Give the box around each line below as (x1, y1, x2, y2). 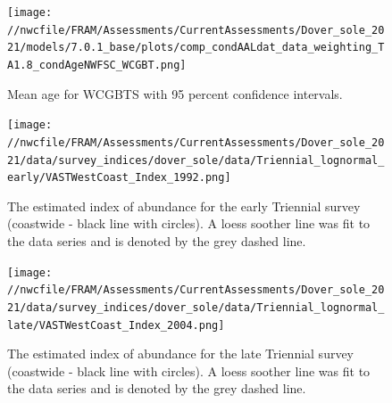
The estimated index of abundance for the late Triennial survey (7, 344, 354, 363)
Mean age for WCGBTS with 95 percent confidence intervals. (7, 84, 343, 103)
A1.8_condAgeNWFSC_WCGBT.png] (7, 58, 187, 71)
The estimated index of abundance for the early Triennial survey (7, 196, 361, 215)
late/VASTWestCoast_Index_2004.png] (7, 318, 225, 332)
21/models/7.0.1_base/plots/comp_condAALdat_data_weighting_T (7, 41, 385, 54)
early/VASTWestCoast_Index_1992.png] (7, 171, 231, 185)
